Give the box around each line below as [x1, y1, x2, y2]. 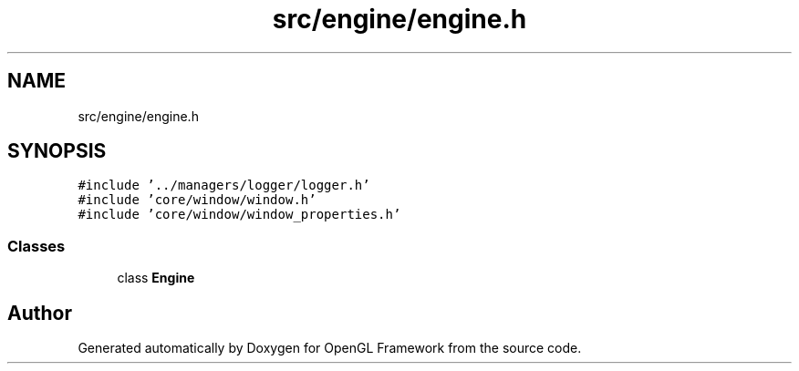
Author [7, 301, 72, 325]
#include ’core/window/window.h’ [78, 192, 316, 208]
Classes [7, 236, 66, 255]
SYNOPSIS [7, 139, 107, 163]
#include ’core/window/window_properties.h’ [78, 207, 401, 222]
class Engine [117, 270, 195, 286]
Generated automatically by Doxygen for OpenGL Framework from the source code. [78, 340, 582, 356]
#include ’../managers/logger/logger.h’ [78, 178, 370, 193]
